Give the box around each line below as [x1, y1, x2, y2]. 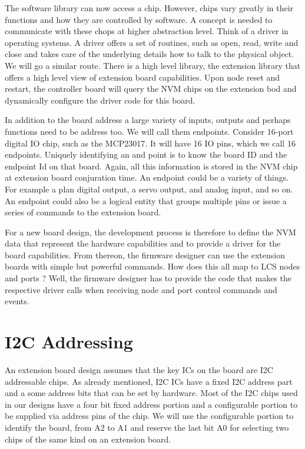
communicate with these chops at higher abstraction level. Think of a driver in [5, 25, 289, 37]
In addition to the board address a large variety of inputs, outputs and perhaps [5, 114, 291, 126]
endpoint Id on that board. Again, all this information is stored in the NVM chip [5, 159, 298, 172]
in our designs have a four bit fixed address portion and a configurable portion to [5, 398, 298, 410]
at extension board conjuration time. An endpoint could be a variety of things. [5, 171, 289, 184]
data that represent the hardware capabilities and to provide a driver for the [5, 237, 281, 250]
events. [5, 295, 29, 307]
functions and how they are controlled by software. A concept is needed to [5, 13, 273, 25]
